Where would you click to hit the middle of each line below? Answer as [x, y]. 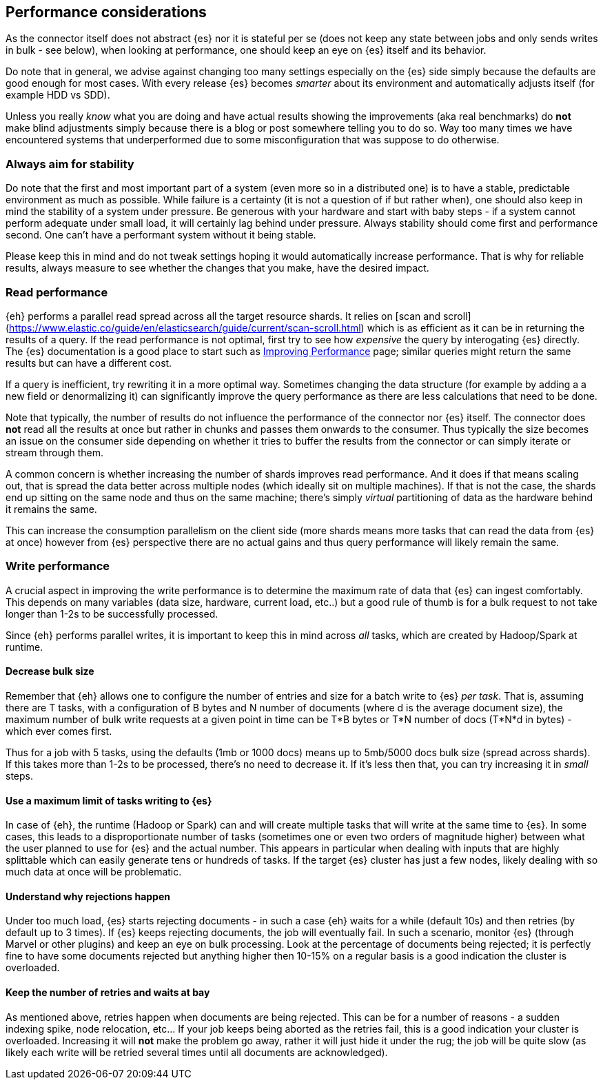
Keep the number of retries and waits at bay [108, 992]
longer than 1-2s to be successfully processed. [112, 614]
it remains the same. [51, 509]
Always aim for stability [70, 164]
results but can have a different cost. [89, 363]
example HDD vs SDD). [58, 95]
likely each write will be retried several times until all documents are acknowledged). [197, 1052]
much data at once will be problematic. [94, 872]
